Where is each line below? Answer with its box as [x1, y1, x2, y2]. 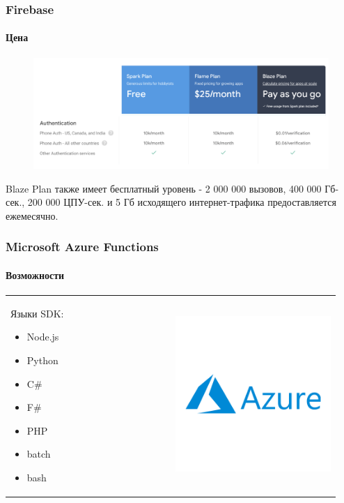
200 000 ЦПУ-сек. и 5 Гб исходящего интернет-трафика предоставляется [27, 195, 336, 209]
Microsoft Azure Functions [6, 238, 159, 255]
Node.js [26, 329, 59, 344]
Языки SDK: [10, 306, 64, 320]
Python [26, 353, 58, 367]
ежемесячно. [6, 208, 58, 223]
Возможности [6, 267, 65, 282]
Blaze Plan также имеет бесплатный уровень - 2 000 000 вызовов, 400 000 [6, 181, 322, 195]
